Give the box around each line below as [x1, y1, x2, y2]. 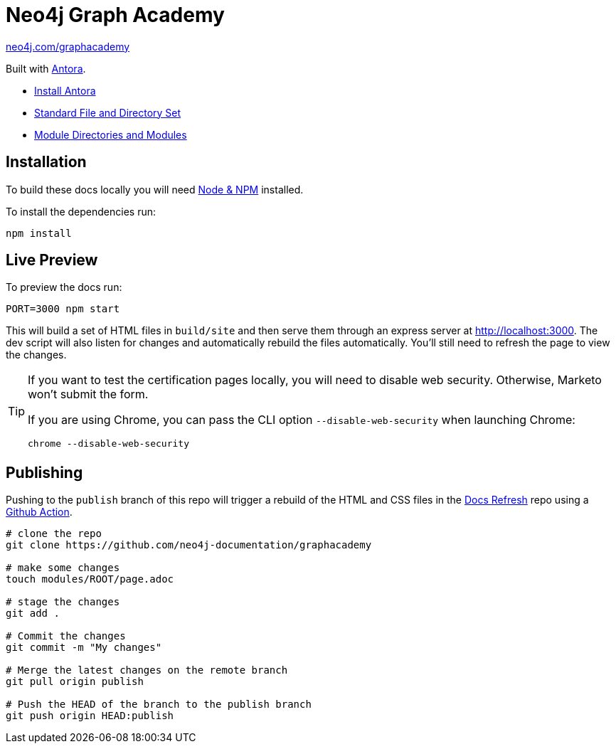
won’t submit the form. [28, 387, 149, 402]
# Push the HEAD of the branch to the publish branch [6, 698, 312, 711]
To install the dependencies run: [6, 205, 156, 218]
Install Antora [34, 84, 96, 97]
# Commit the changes [6, 630, 126, 642]
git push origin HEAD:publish [6, 710, 174, 722]
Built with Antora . [6, 62, 86, 75]
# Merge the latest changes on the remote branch [6, 664, 288, 676]
